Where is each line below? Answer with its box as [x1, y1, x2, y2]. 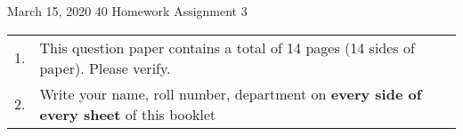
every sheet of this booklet [39, 103, 216, 124]
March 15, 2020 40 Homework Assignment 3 [7, 2, 248, 20]
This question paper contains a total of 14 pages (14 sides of [39, 36, 415, 58]
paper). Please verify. [39, 57, 171, 78]
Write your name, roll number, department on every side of [39, 83, 422, 104]
